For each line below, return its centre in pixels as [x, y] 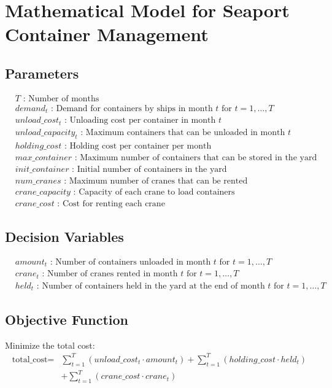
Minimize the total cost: [50, 345]
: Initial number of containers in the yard [149, 169]
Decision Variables [64, 237]
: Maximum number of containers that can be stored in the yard [196, 157]
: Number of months [61, 99]
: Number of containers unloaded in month [130, 262]
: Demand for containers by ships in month [132, 108]
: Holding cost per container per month [138, 146]
